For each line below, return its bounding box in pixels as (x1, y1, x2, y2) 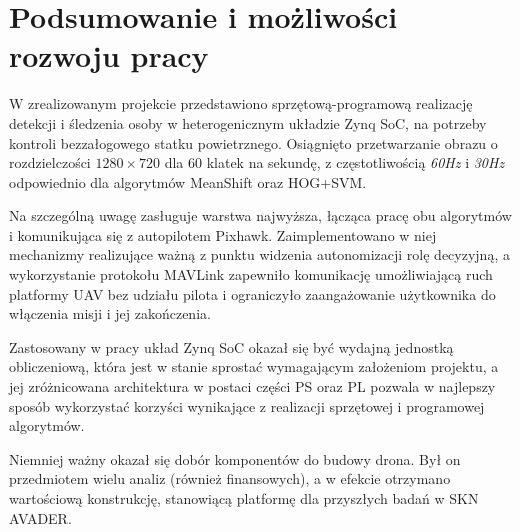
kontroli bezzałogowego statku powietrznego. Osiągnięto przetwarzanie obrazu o (9, 132, 498, 153)
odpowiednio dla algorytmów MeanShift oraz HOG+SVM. (9, 171, 367, 192)
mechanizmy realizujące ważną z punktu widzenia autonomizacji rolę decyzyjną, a (9, 244, 510, 265)
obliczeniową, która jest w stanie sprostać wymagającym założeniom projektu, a (9, 356, 499, 377)
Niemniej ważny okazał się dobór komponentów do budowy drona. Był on (9, 448, 461, 469)
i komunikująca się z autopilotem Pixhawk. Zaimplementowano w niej (9, 224, 437, 245)
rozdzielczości (9, 152, 91, 173)
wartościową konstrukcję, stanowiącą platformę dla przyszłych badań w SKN (9, 488, 479, 508)
